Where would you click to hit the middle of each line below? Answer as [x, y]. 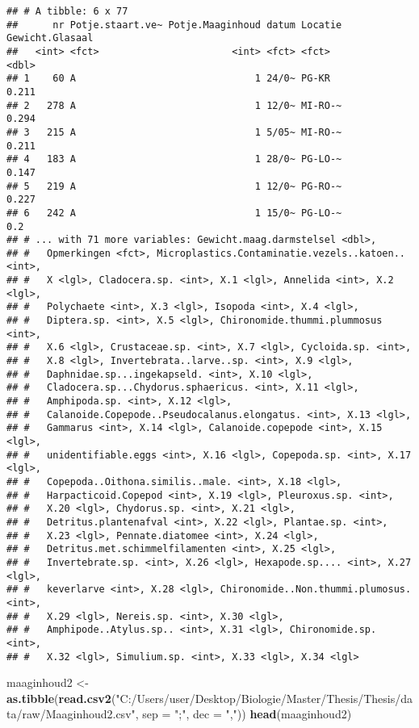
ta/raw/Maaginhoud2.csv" [71, 714]
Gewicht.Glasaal [50, 38]
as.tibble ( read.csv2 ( [61, 698]
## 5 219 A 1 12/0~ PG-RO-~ [174, 186]
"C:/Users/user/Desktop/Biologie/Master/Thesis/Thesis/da [264, 698]
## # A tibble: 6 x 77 [67, 11]
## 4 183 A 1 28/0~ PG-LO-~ [174, 159]
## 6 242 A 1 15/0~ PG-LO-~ [174, 213]
